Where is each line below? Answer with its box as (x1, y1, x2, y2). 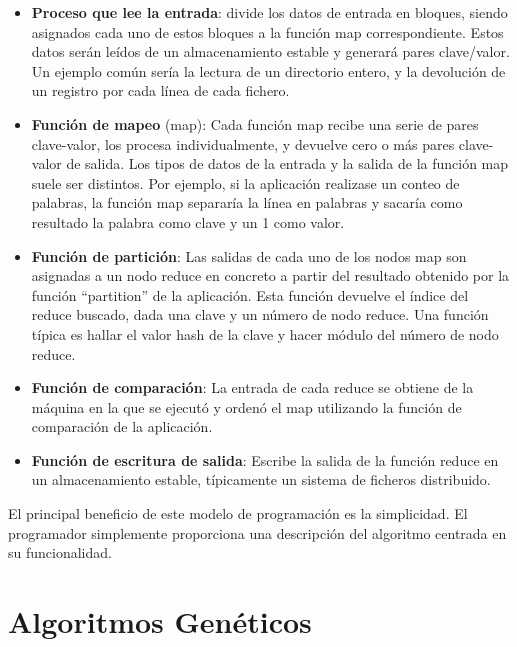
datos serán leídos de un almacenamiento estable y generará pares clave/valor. (31, 41, 510, 62)
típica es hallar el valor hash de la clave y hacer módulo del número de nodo (31, 323, 499, 344)
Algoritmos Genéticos (8, 601, 312, 642)
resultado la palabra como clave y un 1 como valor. (31, 211, 345, 232)
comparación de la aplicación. (31, 416, 213, 437)
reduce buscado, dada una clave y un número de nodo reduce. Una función (31, 304, 489, 325)
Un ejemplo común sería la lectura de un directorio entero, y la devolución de (31, 60, 506, 81)
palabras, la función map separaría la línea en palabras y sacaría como (31, 192, 463, 213)
